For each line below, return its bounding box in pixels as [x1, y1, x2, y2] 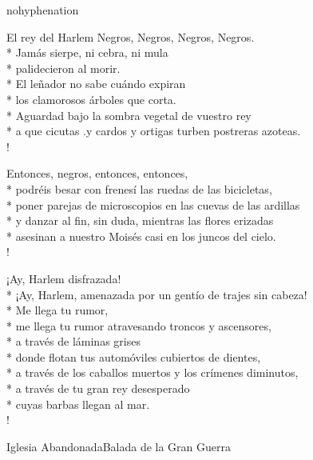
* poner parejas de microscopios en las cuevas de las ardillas [6, 196, 300, 213]
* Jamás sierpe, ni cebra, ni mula [6, 44, 168, 61]
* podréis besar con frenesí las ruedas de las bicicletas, [6, 180, 272, 197]
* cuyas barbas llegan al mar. [6, 395, 150, 412]
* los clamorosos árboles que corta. [6, 90, 176, 107]
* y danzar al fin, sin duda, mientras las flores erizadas [6, 212, 274, 229]
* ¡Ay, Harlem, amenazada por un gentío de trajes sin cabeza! [6, 286, 307, 302]
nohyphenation [6, 2, 79, 18]
